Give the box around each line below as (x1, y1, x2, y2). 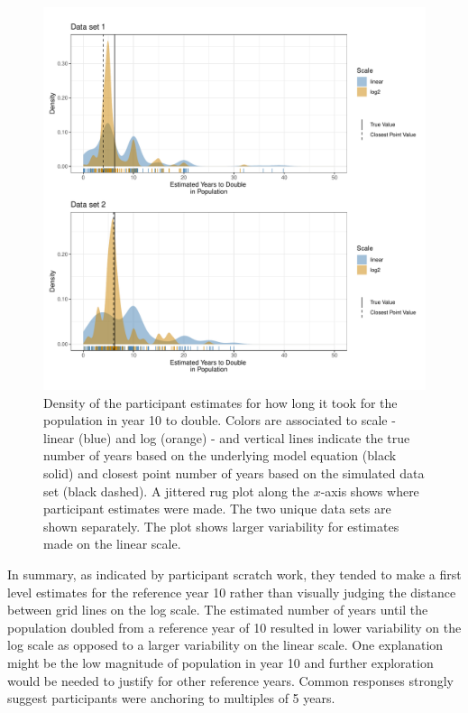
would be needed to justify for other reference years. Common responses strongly (7, 671, 454, 690)
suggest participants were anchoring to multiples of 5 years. (7, 689, 335, 708)
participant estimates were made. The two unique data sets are (43, 499, 391, 518)
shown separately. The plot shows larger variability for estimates (43, 516, 399, 535)
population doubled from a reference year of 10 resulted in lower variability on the (7, 617, 462, 636)
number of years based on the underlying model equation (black (43, 446, 397, 465)
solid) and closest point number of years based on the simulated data (43, 463, 425, 482)
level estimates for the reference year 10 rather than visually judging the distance (7, 582, 456, 601)
